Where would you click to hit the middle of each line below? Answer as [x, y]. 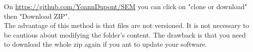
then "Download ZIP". [37, 16]
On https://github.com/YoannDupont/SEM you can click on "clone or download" [126, 6]
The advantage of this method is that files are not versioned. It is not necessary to [126, 25]
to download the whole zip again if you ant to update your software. [106, 44]
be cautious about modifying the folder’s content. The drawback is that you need [125, 34]
